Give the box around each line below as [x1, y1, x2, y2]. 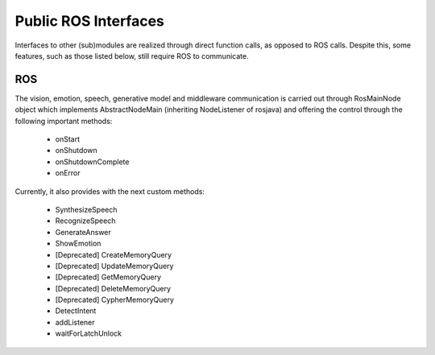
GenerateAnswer [55, 227, 112, 237]
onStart [55, 134, 81, 144]
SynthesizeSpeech [55, 204, 118, 214]
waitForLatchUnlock [55, 328, 122, 338]
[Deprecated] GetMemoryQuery [55, 272, 161, 282]
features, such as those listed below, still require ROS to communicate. [14, 51, 249, 60]
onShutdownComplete [55, 157, 130, 167]
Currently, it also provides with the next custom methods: [14, 186, 205, 196]
